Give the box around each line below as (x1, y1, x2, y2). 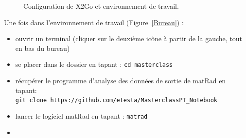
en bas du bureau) (15, 43, 70, 53)
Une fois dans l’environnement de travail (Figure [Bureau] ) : (4, 17, 184, 27)
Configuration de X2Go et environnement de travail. (23, 1, 179, 11)
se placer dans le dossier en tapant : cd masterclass (15, 59, 173, 69)
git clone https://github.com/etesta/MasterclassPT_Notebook (15, 97, 218, 104)
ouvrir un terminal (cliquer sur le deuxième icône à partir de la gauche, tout (15, 33, 243, 44)
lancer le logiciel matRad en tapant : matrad (15, 110, 148, 121)
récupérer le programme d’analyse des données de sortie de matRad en (15, 76, 226, 86)
